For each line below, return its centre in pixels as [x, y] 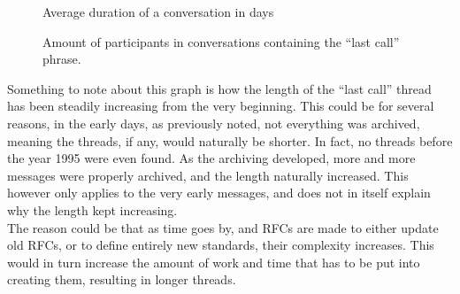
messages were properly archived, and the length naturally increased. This [208, 175]
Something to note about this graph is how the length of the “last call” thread [219, 88]
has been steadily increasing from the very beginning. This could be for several [221, 106]
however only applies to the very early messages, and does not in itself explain [219, 193]
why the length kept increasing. [92, 209]
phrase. [62, 59]
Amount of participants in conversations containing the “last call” [221, 41]
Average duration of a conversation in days [158, 12]
